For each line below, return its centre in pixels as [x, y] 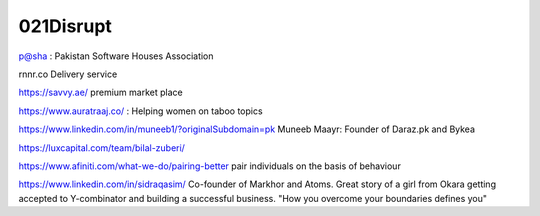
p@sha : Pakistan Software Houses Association [116, 56]
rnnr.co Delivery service [68, 74]
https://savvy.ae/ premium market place [101, 92]
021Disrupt [65, 26]
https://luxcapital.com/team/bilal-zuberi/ [101, 147]
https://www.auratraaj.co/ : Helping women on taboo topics [141, 111]
